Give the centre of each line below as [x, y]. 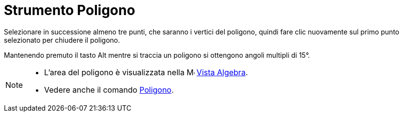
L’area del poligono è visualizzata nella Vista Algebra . [146, 72]
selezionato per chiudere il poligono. [62, 40]
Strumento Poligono [70, 10]
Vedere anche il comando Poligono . [109, 90]
